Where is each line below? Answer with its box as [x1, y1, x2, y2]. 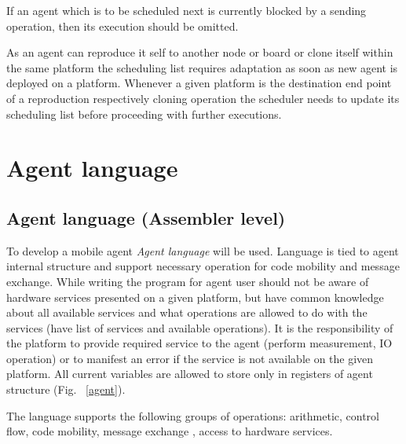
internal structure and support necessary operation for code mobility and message [6, 258, 400, 274]
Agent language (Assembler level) [6, 205, 286, 229]
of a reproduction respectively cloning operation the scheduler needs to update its [6, 90, 400, 106]
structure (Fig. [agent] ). [6, 381, 126, 398]
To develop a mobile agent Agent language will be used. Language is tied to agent [6, 242, 399, 259]
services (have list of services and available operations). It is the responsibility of [6, 319, 393, 336]
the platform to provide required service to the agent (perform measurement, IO [6, 335, 393, 351]
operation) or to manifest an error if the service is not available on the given [6, 350, 374, 366]
